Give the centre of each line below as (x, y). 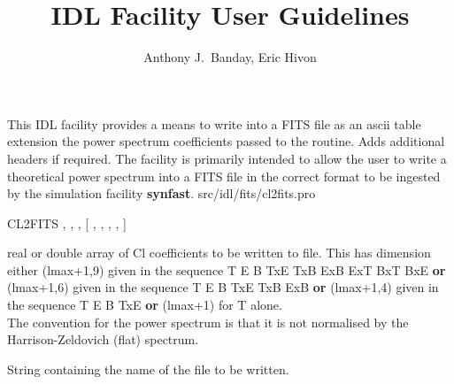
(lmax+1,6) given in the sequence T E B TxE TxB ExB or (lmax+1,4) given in (223, 287)
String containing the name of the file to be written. (148, 369)
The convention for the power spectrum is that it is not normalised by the (208, 322)
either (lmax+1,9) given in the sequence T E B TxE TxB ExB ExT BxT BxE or (227, 269)
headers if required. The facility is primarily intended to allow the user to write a (227, 158)
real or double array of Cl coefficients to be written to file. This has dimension (219, 253)
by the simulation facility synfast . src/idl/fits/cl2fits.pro (162, 193)
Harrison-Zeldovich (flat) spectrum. (103, 339)
